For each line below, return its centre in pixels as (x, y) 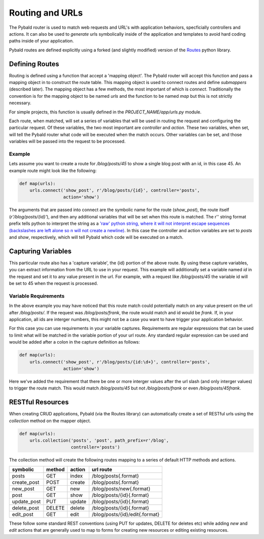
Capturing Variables (40, 251)
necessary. (20, 103)
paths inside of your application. (42, 41)
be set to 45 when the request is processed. (54, 283)
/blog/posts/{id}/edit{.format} (126, 514)
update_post (26, 501)
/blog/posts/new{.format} (121, 489)
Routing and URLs (46, 13)
